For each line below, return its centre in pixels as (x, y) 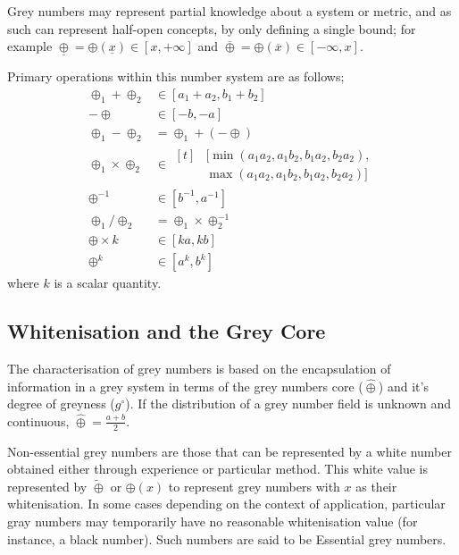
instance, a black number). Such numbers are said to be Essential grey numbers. (227, 538)
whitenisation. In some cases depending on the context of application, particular (226, 504)
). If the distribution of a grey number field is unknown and (288, 404)
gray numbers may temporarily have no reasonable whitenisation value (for (213, 521)
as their (376, 486)
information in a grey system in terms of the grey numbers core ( (185, 386)
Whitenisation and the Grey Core (167, 331)
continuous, (38, 420)
